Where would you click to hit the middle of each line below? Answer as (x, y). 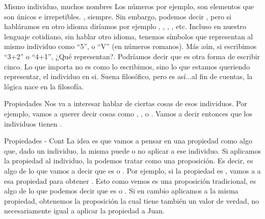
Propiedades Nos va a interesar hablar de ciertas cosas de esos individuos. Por (126, 103)
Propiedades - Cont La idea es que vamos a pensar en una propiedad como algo (128, 141)
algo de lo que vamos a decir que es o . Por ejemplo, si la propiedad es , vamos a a (132, 170)
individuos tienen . (33, 123)
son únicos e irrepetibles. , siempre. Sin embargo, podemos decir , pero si (118, 16)
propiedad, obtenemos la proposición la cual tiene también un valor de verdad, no (132, 200)
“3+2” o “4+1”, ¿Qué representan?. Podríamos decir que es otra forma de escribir (132, 56)
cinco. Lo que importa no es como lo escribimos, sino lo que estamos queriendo (127, 66)
